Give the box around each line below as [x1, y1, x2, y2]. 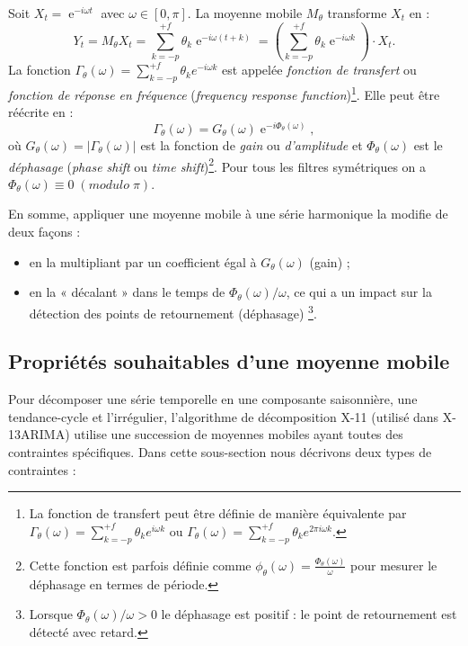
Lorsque [29, 605, 73, 624]
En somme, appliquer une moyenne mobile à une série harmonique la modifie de [8, 204, 448, 223]
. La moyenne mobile [187, 4, 303, 22]
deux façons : [8, 222, 81, 241]
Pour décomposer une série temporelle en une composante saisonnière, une [8, 390, 418, 408]
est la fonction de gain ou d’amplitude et [140, 136, 363, 155]
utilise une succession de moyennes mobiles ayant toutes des [74, 425, 403, 444]
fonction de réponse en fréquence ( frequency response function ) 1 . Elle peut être [8, 83, 440, 103]
